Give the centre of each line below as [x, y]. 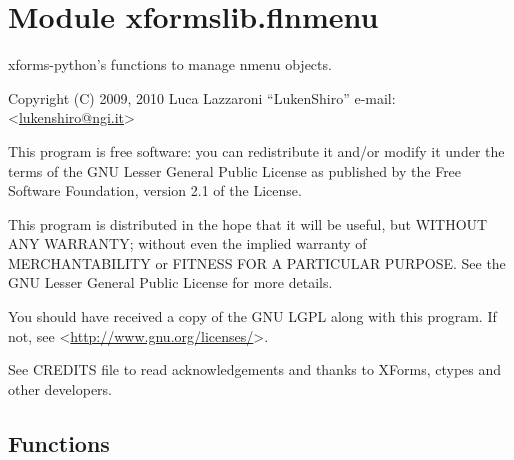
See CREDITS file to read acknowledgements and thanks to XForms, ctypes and [255, 369]
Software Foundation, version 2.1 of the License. [155, 190]
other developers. [60, 388]
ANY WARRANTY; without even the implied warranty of [187, 243]
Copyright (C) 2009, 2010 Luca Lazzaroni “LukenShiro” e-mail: [202, 97]
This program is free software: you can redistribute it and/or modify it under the [256, 150]
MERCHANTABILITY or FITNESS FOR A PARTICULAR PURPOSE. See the [257, 262]
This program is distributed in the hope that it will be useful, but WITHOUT [248, 223]
